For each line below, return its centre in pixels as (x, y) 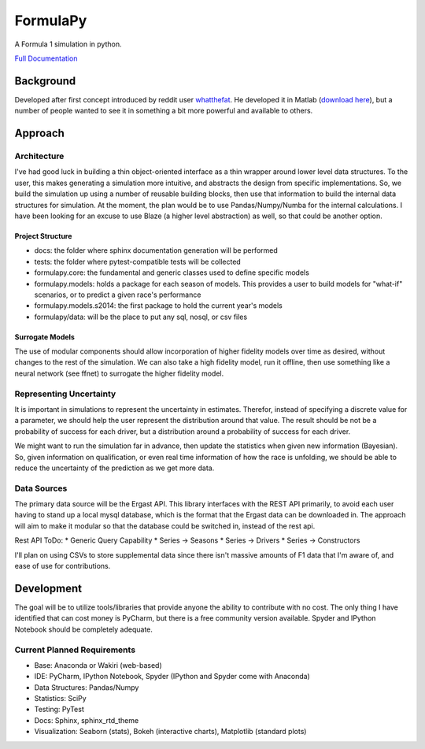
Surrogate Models (44, 337)
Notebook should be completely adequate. (84, 629)
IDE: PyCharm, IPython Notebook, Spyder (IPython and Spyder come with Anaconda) (172, 677)
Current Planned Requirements (75, 650)
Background (45, 81)
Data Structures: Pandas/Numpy (87, 687)
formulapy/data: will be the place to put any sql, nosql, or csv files (141, 317)
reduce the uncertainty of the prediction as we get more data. (115, 468)
